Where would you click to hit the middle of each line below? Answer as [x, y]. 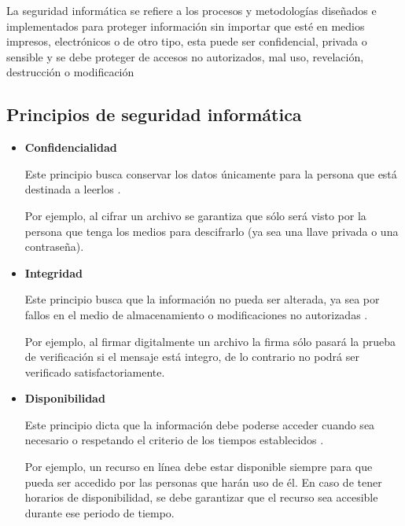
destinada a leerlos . [73, 189]
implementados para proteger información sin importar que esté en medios [186, 26]
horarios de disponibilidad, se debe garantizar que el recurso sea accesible [201, 497]
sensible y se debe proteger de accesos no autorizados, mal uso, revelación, [185, 56]
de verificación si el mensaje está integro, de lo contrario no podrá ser [192, 357]
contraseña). [54, 246]
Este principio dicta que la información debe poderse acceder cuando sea [200, 424]
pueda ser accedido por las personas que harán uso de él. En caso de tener [203, 482]
